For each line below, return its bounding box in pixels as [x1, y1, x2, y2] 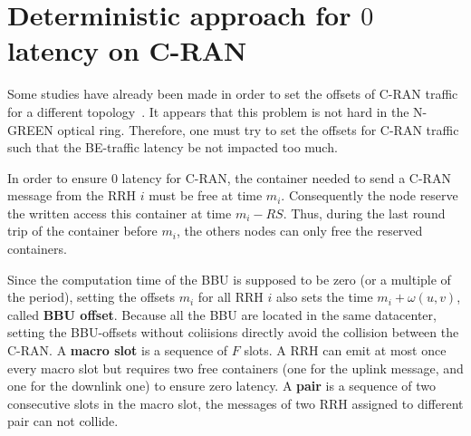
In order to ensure [7, 168, 108, 187]
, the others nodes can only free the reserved [176, 221, 423, 240]
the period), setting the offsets [7, 287, 175, 306]
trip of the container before [7, 221, 158, 240]
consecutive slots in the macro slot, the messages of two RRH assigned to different [7, 393, 464, 412]
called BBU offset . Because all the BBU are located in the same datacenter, [7, 305, 437, 324]
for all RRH [197, 287, 264, 306]
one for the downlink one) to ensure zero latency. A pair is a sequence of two [7, 376, 437, 395]
